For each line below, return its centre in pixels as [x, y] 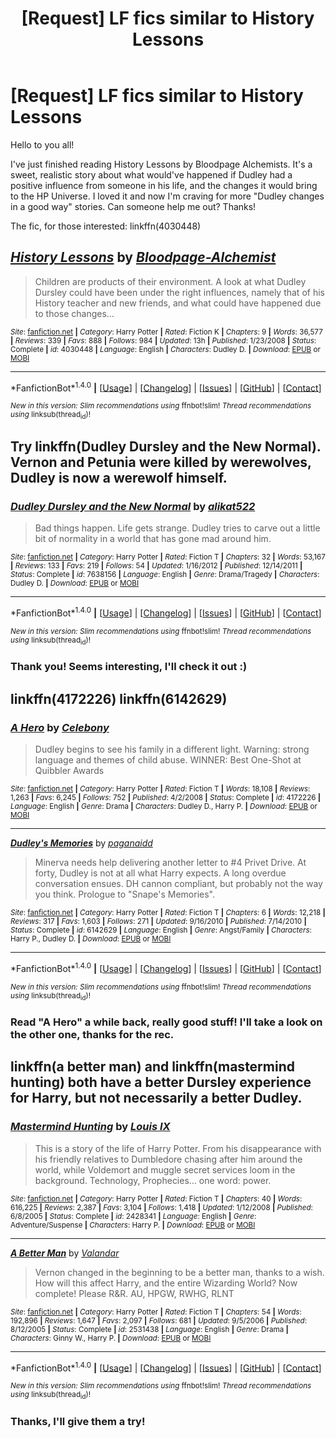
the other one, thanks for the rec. [92, 1034]
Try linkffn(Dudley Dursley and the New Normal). [166, 447]
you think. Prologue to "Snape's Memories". [124, 894]
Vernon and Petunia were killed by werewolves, [161, 462]
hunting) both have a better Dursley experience [161, 1082]
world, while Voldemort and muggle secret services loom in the [165, 1169]
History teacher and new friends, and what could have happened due [178, 303]
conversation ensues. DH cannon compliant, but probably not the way [178, 884]
